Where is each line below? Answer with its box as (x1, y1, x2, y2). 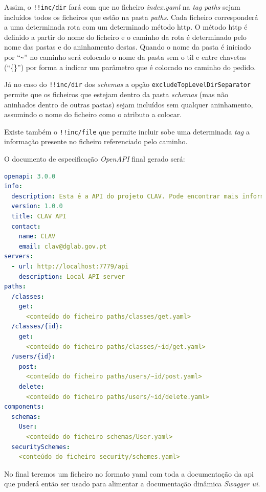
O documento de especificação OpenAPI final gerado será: (4, 153, 185, 164)
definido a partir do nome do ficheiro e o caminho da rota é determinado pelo (4, 31, 247, 42)
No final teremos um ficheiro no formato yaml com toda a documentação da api (4, 468, 254, 479)
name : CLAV (18, 233, 56, 240)
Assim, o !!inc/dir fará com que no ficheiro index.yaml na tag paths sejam (4, 2, 240, 12)
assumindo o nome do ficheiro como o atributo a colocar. (4, 109, 182, 120)
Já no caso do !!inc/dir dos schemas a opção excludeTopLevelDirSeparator (4, 79, 251, 90)
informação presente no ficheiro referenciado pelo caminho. (4, 136, 188, 147)
